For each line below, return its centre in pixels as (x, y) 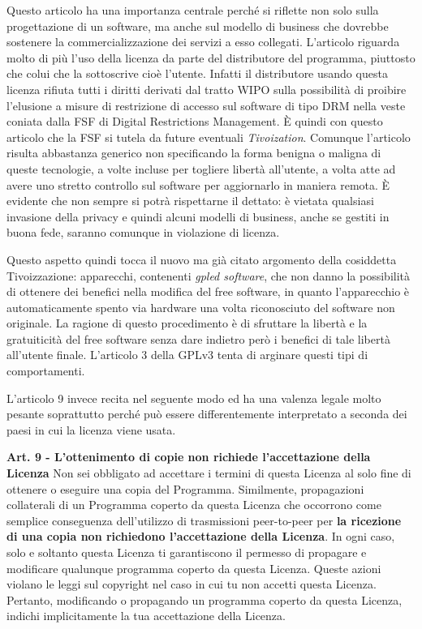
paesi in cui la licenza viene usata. (91, 429)
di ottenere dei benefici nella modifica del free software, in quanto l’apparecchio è (208, 291)
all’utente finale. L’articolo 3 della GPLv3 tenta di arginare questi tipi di (187, 355)
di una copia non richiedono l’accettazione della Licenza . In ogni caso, (201, 536)
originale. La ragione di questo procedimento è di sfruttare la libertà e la (187, 323)
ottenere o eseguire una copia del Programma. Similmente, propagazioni (185, 488)
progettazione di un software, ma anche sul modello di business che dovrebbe (198, 26)
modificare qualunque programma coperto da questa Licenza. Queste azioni (194, 568)
